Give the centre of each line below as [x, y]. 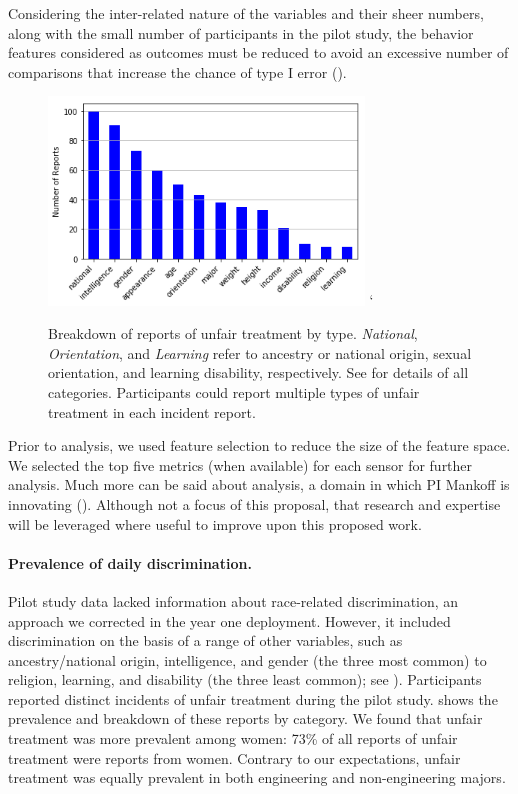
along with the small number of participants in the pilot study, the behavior [241, 32]
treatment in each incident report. [152, 411]
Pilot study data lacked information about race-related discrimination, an [233, 600]
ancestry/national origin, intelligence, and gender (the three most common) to [247, 659]
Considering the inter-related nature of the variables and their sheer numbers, [246, 13]
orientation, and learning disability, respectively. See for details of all [258, 372]
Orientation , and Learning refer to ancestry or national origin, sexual [260, 352]
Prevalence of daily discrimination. [130, 562]
